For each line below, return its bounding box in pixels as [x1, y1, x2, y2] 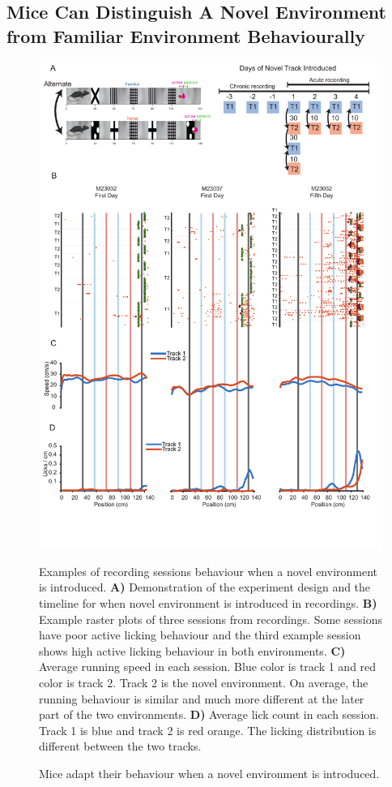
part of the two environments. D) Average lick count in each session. [39, 706, 379, 723]
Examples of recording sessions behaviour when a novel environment [39, 562, 378, 579]
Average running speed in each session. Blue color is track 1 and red [39, 658, 377, 675]
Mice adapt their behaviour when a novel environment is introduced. [39, 765, 380, 781]
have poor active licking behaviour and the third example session [39, 626, 361, 643]
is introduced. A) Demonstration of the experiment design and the [39, 578, 371, 596]
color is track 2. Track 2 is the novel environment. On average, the [39, 674, 369, 691]
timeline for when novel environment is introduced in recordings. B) [39, 595, 377, 612]
